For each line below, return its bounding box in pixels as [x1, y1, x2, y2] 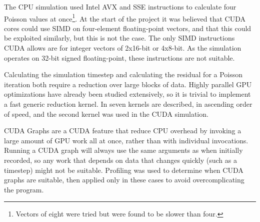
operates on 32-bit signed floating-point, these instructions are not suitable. [4, 52, 235, 63]
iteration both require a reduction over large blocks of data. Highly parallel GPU [4, 79, 252, 89]
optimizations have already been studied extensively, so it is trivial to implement [4, 89, 251, 99]
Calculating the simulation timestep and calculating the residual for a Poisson [4, 69, 243, 80]
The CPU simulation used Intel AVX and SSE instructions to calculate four [4, 2, 236, 12]
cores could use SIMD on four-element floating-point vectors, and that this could [4, 23, 251, 33]
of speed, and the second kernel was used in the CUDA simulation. [4, 108, 208, 119]
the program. [4, 184, 44, 194]
